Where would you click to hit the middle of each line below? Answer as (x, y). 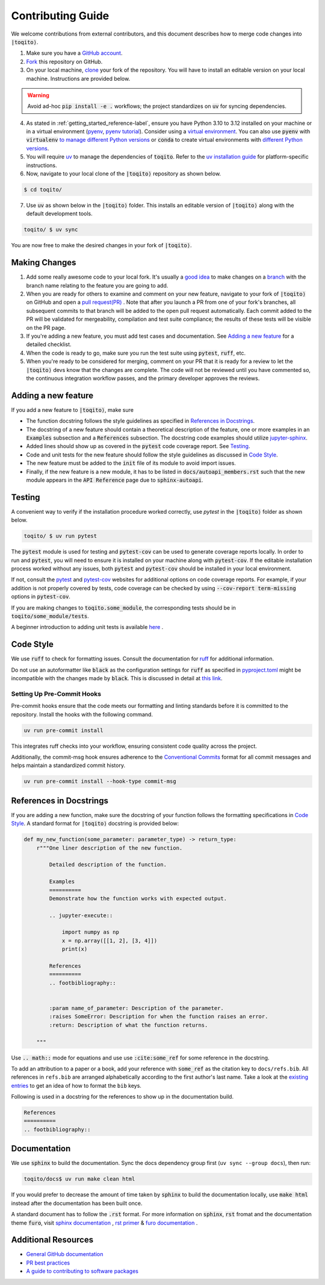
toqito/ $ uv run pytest (60, 536)
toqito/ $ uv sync (51, 230)
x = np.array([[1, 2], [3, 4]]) (110, 940)
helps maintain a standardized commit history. (68, 765)
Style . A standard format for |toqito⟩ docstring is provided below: (95, 824)
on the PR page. (46, 327)
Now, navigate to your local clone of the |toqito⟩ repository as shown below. (124, 174)
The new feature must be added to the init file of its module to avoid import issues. (131, 463)
